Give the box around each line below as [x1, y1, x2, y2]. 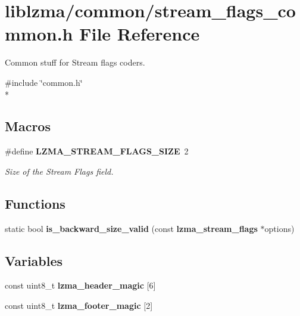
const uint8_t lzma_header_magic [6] [5, 279, 156, 292]
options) [264, 222, 295, 234]
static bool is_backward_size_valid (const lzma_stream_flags [5, 222, 258, 234]
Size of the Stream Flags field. [5, 165, 114, 177]
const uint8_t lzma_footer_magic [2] [5, 299, 153, 312]
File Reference [79, 21, 200, 46]
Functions [5, 194, 65, 212]
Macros [5, 117, 51, 135]
